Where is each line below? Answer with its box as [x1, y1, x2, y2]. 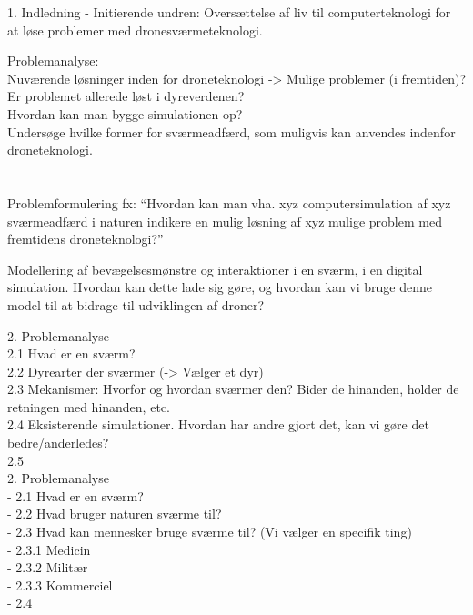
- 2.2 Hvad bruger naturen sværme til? [7, 504, 222, 523]
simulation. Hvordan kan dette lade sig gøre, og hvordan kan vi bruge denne [7, 277, 433, 297]
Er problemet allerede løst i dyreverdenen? [7, 86, 245, 106]
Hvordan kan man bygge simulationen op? [7, 104, 243, 123]
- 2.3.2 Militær [7, 558, 88, 577]
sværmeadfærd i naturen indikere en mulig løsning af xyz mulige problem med [7, 211, 442, 230]
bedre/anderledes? [7, 433, 109, 452]
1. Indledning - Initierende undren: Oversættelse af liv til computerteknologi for [7, 3, 451, 21]
